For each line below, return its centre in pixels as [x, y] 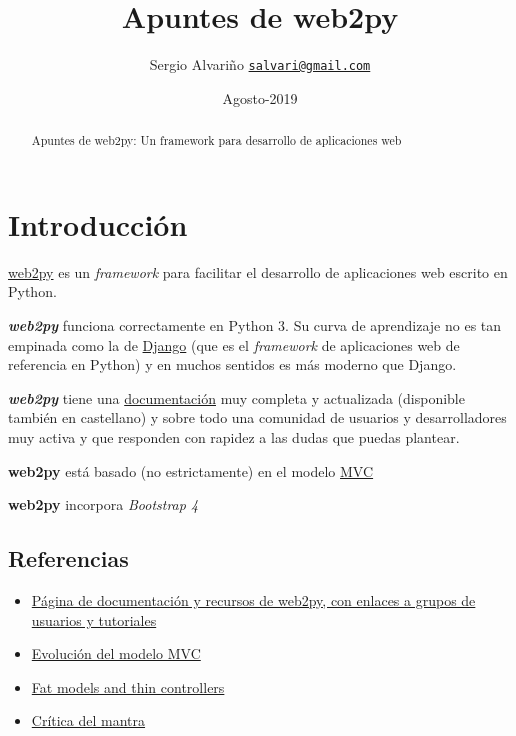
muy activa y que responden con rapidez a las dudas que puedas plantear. [234, 436]
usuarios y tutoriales [94, 619]
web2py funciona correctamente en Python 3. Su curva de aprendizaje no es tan [255, 324]
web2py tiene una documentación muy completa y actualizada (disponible [236, 397]
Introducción [98, 223]
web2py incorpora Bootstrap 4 [103, 504]
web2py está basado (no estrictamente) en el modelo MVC [191, 470]
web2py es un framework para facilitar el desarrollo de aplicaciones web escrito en [258, 271]
